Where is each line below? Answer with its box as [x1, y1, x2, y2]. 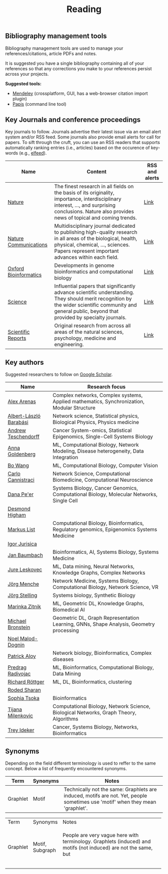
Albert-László [7, 412, 41, 419]
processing [52, 627, 79, 634]
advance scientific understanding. [54, 289, 134, 296]
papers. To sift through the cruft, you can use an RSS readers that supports [5, 139, 160, 145]
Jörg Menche [7, 580, 39, 588]
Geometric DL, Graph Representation [52, 615, 139, 622]
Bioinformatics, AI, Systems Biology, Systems [52, 548, 159, 555]
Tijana [7, 706, 22, 713]
